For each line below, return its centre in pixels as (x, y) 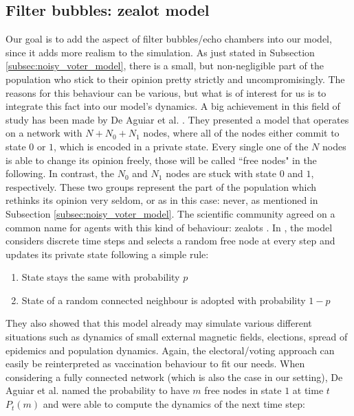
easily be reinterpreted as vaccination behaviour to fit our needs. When (155, 363)
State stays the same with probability (101, 277)
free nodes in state (243, 390)
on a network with (44, 133)
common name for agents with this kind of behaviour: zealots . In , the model (169, 227)
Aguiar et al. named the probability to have (98, 390)
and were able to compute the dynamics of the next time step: (174, 404)
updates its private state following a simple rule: (107, 254)
